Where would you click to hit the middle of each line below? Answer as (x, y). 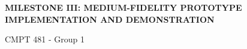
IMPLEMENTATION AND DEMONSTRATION (110, 19)
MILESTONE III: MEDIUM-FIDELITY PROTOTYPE (123, 7)
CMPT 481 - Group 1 (45, 39)
